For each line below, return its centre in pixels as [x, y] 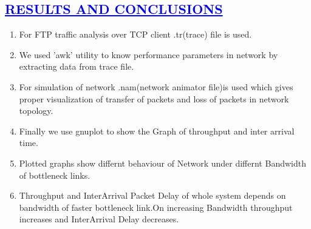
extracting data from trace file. [77, 66]
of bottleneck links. [55, 175]
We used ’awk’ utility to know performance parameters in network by [149, 54]
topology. [36, 111]
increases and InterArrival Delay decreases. [99, 219]
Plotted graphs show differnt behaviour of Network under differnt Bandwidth [162, 163]
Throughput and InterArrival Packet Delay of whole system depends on [152, 195]
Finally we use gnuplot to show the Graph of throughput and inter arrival [157, 131]
